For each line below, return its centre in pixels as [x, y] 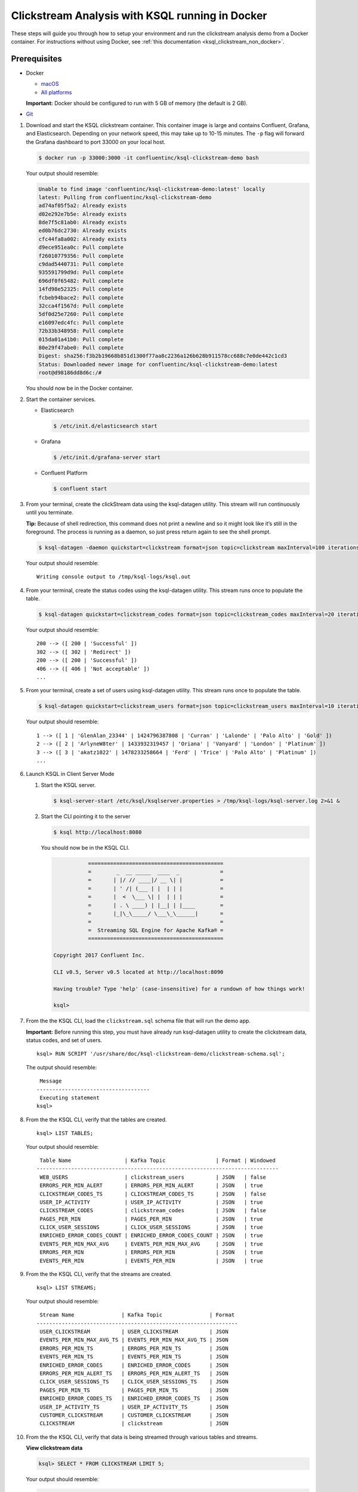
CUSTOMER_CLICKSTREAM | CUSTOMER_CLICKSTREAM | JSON [134, 1415]
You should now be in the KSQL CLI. [85, 847]
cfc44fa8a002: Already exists [83, 239]
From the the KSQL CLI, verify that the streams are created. [99, 1274]
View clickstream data [54, 1448]
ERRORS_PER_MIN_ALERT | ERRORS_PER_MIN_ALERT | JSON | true [151, 1186]
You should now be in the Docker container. [80, 389]
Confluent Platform [64, 473]
